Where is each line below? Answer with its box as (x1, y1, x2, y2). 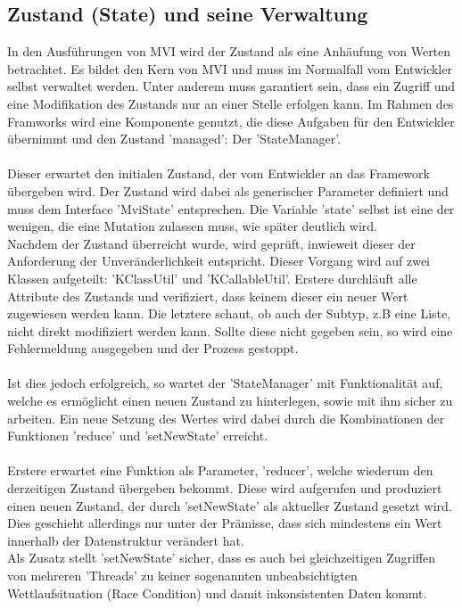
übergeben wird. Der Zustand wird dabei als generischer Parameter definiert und (7, 181, 449, 200)
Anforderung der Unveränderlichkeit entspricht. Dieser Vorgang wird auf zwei (7, 251, 431, 270)
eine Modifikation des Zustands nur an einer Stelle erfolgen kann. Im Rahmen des (7, 94, 454, 112)
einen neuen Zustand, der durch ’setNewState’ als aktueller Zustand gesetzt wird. (7, 496, 452, 514)
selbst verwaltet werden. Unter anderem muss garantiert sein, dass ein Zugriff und (7, 77, 456, 95)
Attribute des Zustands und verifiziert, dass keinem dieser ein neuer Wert (7, 286, 408, 305)
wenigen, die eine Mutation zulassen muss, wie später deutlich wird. (7, 217, 378, 235)
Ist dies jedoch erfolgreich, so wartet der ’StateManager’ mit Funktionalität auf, (7, 374, 443, 392)
